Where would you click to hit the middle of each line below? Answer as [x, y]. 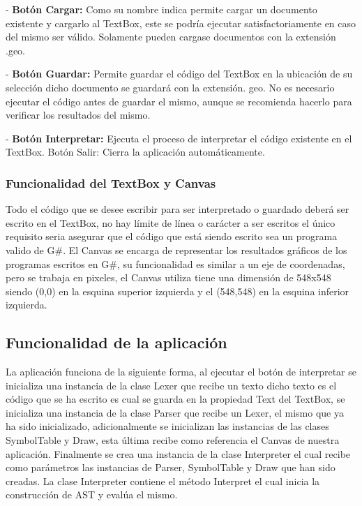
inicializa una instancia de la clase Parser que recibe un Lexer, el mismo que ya [175, 412]
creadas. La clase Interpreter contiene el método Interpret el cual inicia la [163, 481]
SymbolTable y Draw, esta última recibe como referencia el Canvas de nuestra [173, 440]
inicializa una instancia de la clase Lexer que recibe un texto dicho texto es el [171, 385]
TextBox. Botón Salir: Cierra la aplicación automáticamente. [135, 152]
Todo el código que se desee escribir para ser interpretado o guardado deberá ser [178, 209]
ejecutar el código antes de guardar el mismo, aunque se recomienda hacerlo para [179, 101]
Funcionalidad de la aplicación [116, 342]
